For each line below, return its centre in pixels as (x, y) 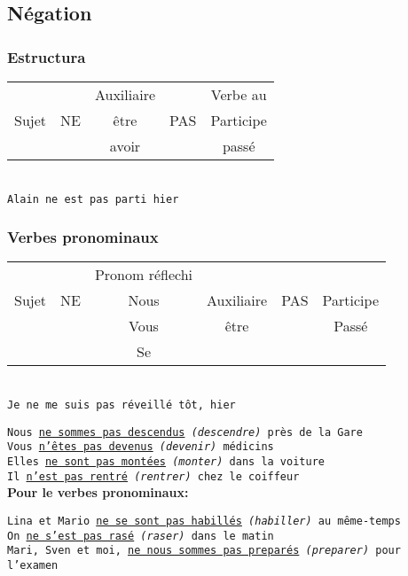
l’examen (33, 565)
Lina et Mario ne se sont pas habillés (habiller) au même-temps (204, 521)
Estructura (47, 56)
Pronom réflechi (144, 275)
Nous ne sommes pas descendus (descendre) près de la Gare (185, 432)
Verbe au (239, 94)
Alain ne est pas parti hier (93, 199)
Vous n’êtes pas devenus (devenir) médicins (141, 447)
